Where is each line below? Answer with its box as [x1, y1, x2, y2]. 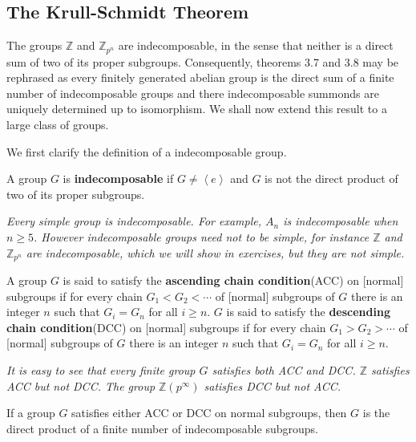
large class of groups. [6, 116, 109, 133]
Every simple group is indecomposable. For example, [6, 213, 262, 229]
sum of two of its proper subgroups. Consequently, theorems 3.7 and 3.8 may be [6, 53, 399, 70]
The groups [6, 37, 63, 54]
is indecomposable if [63, 170, 174, 187]
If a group [6, 404, 55, 421]
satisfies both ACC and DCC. [212, 362, 356, 379]
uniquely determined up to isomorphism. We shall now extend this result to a [6, 100, 387, 117]
